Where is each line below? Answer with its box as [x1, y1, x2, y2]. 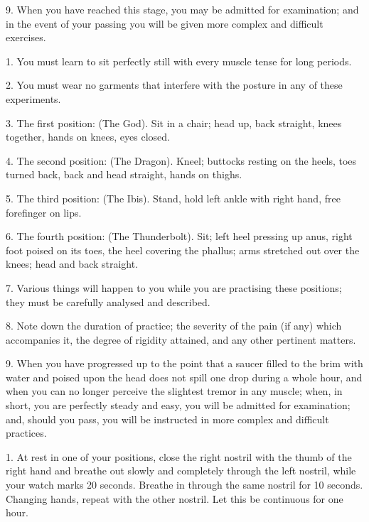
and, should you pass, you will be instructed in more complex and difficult [6, 411, 329, 426]
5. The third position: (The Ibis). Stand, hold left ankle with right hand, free [6, 190, 341, 205]
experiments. [6, 91, 61, 106]
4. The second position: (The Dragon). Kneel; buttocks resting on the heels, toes [6, 153, 357, 168]
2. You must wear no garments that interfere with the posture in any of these [6, 77, 343, 92]
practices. [6, 425, 47, 440]
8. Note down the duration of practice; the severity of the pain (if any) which [6, 318, 342, 333]
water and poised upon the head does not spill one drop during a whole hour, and [6, 369, 363, 384]
